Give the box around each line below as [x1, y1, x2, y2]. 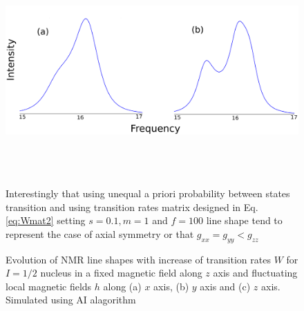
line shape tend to [206, 213, 283, 228]
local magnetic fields [6, 279, 92, 293]
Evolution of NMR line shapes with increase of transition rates [6, 252, 271, 266]
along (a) [103, 279, 142, 293]
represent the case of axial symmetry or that [6, 226, 194, 241]
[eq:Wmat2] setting [6, 213, 86, 228]
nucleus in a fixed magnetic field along [40, 265, 202, 280]
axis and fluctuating [213, 265, 298, 280]
